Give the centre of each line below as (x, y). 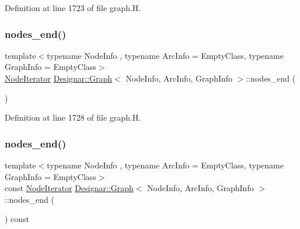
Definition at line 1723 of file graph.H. (73, 8)
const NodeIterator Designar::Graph (69, 188)
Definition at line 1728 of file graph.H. (73, 117)
